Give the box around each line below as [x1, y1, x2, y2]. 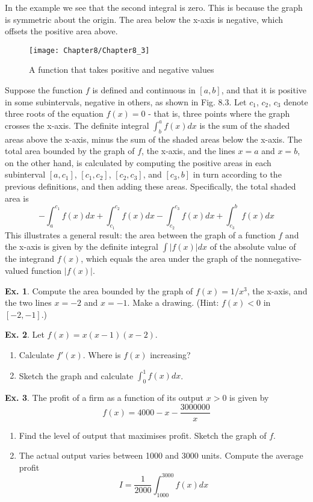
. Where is [82, 349, 121, 361]
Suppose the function [5, 84, 83, 96]
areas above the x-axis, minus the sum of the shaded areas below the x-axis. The [5, 132, 302, 145]
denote [284, 95, 308, 108]
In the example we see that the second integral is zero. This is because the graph [5, 1, 303, 13]
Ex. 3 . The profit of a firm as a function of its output [5, 391, 204, 403]
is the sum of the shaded [199, 119, 290, 131]
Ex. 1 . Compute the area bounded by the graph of [5, 284, 193, 297]
